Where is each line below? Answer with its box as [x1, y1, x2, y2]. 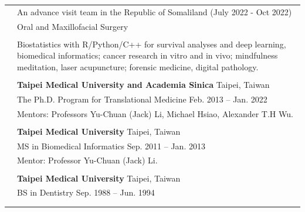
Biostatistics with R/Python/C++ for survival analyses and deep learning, [17, 37, 286, 50]
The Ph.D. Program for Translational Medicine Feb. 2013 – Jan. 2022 [17, 93, 267, 105]
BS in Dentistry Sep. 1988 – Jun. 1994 [17, 186, 155, 199]
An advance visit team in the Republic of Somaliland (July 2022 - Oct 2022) [17, 5, 292, 18]
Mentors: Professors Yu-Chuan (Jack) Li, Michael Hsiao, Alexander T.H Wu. [17, 107, 293, 119]
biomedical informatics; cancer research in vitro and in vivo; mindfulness [17, 49, 278, 61]
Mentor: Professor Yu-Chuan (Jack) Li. [17, 154, 158, 166]
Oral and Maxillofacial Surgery [17, 20, 128, 32]
